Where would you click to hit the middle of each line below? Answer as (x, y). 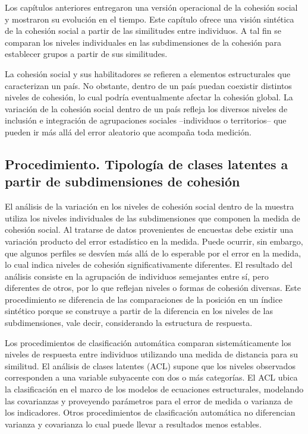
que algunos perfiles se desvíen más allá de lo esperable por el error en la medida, (153, 253)
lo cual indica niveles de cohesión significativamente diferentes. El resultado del (149, 264)
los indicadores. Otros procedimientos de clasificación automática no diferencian (150, 412)
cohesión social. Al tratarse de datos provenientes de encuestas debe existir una (149, 229)
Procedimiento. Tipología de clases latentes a (147, 164)
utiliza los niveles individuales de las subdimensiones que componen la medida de (153, 218)
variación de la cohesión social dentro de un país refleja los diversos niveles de (146, 108)
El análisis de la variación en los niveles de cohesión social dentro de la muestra (150, 206)
